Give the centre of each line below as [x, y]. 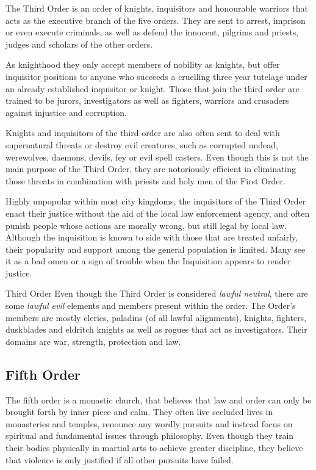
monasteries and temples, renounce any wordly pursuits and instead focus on [149, 423]
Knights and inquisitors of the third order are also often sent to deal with [143, 133]
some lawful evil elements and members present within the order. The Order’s [151, 305]
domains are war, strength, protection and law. [93, 341]
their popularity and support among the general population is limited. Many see [156, 249]
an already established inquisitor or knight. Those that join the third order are [153, 88]
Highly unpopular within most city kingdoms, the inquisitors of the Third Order [156, 201]
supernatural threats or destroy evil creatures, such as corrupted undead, [142, 144]
